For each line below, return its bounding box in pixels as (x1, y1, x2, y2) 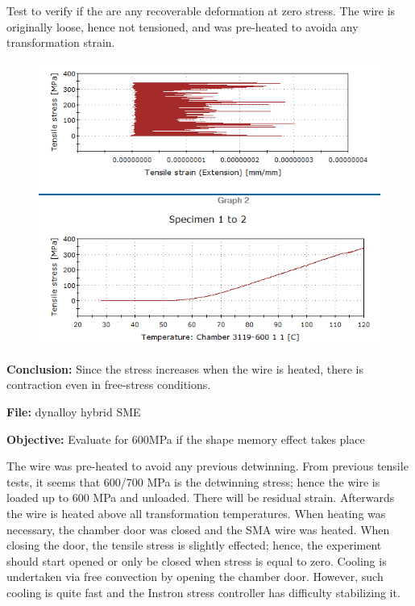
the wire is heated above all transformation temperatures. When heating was (6, 505, 386, 522)
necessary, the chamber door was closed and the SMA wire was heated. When (6, 520, 390, 537)
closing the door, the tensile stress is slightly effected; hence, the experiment (6, 537, 382, 554)
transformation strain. (6, 34, 115, 51)
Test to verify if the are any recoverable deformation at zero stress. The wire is (6, 2, 396, 19)
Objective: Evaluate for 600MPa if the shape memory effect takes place (6, 430, 365, 447)
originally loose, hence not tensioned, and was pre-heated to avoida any (6, 18, 359, 35)
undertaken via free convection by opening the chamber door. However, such (6, 568, 384, 585)
